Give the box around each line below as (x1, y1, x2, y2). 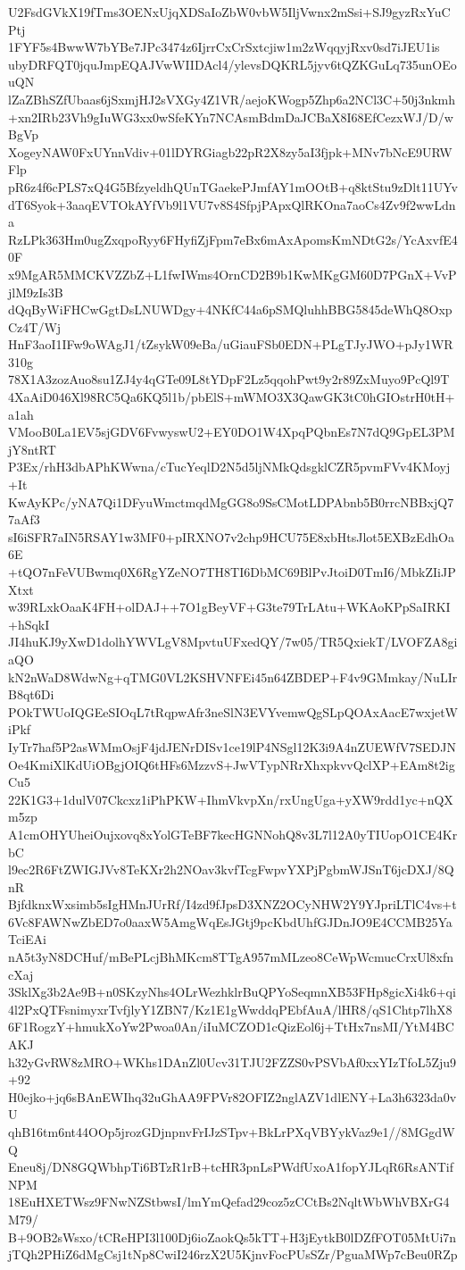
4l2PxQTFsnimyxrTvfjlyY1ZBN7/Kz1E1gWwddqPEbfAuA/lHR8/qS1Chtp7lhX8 (8, 999, 453, 1018)
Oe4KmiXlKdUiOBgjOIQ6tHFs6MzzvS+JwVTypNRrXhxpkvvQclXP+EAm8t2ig (8, 755, 455, 773)
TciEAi (8, 930, 46, 948)
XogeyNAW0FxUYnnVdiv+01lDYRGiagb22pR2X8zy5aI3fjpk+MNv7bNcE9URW (8, 142, 453, 161)
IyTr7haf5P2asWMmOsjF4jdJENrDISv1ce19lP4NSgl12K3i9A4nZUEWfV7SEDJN (8, 737, 457, 756)
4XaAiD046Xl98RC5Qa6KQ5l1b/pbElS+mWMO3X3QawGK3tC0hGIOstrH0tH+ (8, 388, 455, 406)
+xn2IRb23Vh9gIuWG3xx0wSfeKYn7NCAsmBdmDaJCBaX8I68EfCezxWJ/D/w (8, 107, 453, 126)
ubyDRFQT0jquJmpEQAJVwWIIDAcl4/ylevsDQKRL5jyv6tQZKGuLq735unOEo (8, 54, 457, 73)
